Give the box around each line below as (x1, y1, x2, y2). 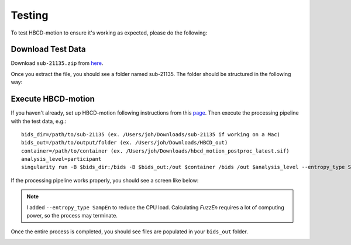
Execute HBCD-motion (11, 94, 95, 104)
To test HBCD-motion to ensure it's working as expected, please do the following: (11, 29, 208, 36)
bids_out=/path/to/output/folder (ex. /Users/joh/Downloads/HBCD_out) (21, 139, 228, 146)
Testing (11, 9, 49, 22)
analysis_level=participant (21, 156, 102, 163)
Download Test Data (11, 44, 86, 54)
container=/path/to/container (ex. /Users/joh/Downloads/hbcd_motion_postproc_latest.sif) (21, 147, 290, 154)
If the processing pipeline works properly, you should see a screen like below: (11, 177, 199, 184)
